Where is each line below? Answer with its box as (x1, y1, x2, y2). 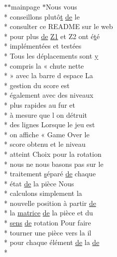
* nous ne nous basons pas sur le (4, 158, 104, 169)
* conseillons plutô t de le (4, 11, 80, 22)
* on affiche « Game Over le (4, 129, 90, 139)
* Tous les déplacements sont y (4, 50, 99, 61)
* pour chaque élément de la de (4, 237, 100, 247)
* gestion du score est (4, 80, 70, 90)
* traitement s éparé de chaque (4, 168, 96, 179)
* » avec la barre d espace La (4, 70, 93, 81)
